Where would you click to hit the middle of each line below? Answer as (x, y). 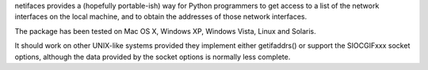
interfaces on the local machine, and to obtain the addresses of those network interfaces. (161, 17)
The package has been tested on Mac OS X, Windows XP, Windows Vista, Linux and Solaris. (165, 31)
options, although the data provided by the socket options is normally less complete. (153, 57)
